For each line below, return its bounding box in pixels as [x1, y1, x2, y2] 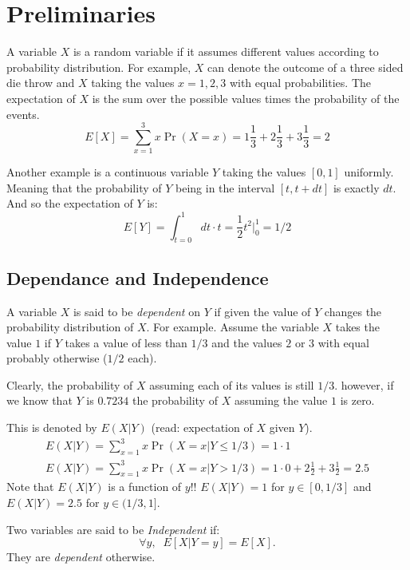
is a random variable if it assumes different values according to [73, 43, 379, 60]
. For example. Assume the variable [146, 319, 319, 335]
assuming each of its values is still [149, 376, 314, 393]
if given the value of [214, 303, 311, 319]
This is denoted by [6, 419, 97, 436]
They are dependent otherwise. [6, 548, 156, 565]
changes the [324, 303, 382, 319]
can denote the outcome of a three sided [207, 58, 404, 75]
